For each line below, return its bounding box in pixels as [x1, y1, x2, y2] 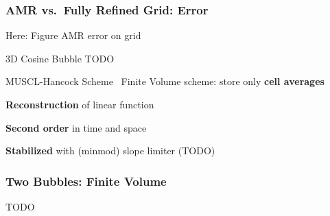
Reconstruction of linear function [5, 97, 154, 111]
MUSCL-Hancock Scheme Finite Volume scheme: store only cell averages [5, 74, 325, 88]
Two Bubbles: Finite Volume [5, 172, 167, 189]
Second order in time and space [5, 120, 147, 134]
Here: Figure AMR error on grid [5, 28, 141, 43]
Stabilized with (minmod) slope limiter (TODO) [5, 143, 215, 158]
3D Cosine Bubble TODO [5, 51, 115, 65]
